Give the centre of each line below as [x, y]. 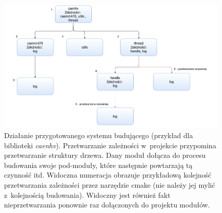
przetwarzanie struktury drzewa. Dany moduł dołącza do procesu [105, 155]
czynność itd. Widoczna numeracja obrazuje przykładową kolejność [108, 175]
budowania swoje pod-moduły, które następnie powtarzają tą [98, 165]
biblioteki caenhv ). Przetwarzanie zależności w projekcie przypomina [110, 145]
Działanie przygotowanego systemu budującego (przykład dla [99, 135]
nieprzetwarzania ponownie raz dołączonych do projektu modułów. [107, 205]
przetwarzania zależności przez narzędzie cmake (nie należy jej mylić [110, 184]
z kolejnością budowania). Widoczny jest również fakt [87, 195]
